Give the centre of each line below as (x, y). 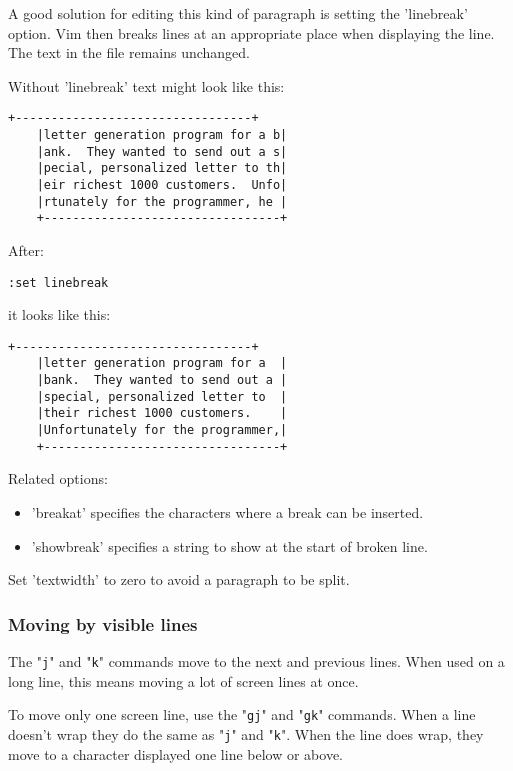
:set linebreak (58, 282)
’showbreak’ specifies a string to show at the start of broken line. (229, 545)
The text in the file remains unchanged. (129, 52)
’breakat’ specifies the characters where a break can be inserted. (227, 512)
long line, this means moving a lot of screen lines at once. (183, 680)
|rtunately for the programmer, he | (162, 201)
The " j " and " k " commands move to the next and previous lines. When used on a (256, 661)
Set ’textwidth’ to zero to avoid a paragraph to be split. (179, 579)
